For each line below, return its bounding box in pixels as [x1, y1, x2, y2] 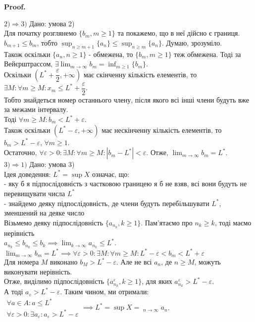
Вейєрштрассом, [4, 58, 53, 69]
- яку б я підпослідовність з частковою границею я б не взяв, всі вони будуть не [4, 178, 247, 189]
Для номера [4, 257, 39, 267]
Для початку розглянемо [4, 28, 77, 38]
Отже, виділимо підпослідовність [4, 276, 104, 286]
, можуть [194, 257, 221, 267]
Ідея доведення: [4, 168, 51, 179]
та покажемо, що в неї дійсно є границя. [117, 28, 240, 38]
